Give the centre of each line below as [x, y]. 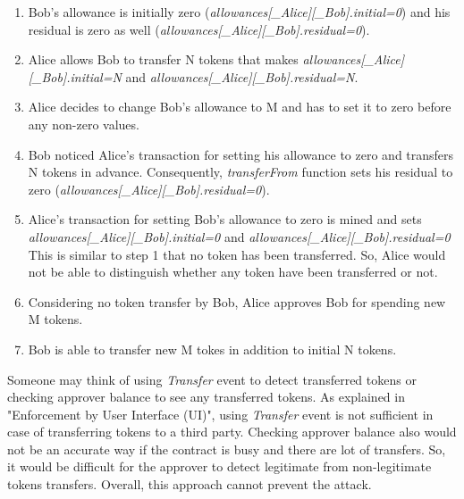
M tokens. [55, 319]
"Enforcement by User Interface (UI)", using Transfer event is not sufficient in [220, 414]
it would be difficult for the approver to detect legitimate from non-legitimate [219, 466]
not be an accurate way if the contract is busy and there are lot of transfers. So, [227, 449]
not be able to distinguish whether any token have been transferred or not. [233, 272]
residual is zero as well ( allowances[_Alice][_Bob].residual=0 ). [199, 29]
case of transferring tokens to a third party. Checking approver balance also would [232, 432]
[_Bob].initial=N [75, 76]
